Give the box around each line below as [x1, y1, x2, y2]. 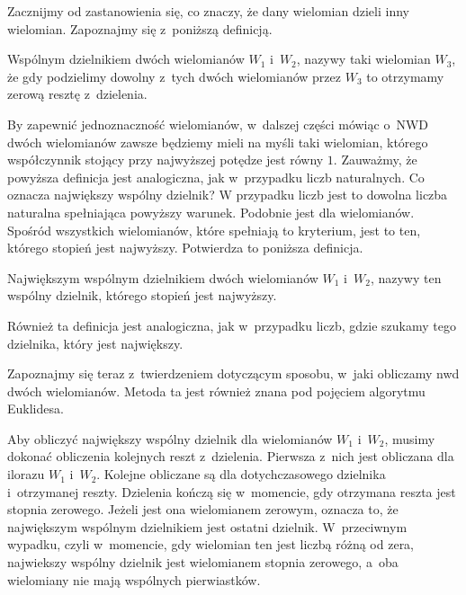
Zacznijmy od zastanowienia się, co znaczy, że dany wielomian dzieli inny [7, 2, 409, 20]
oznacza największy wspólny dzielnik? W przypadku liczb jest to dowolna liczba [7, 185, 448, 204]
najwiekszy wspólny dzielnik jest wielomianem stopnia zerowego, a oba [7, 553, 399, 572]
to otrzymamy [366, 67, 444, 85]
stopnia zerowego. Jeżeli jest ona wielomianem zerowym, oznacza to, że [7, 500, 399, 519]
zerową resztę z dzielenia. [7, 84, 148, 103]
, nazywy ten [370, 268, 442, 287]
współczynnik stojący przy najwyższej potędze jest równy [7, 150, 324, 169]
